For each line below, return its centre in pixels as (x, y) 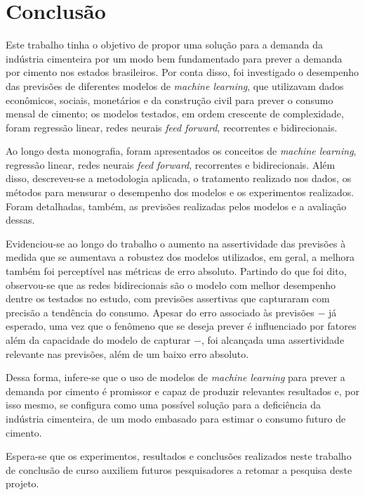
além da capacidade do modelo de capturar (98, 340)
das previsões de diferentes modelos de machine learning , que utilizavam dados (175, 85)
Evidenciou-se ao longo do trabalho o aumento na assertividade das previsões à (176, 243)
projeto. (22, 483)
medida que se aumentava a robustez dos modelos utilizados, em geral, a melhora (180, 257)
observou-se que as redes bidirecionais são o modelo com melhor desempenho (171, 284)
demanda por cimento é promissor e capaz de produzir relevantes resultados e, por (182, 391)
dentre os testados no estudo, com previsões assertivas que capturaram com (168, 298)
